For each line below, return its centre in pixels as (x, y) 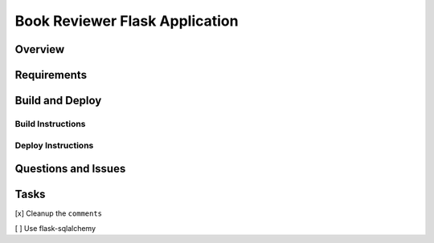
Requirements (51, 75)
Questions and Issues (70, 169)
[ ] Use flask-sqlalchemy (55, 228)
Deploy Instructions (54, 145)
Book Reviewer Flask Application (127, 21)
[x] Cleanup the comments (59, 213)
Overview (40, 49)
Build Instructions (50, 124)
